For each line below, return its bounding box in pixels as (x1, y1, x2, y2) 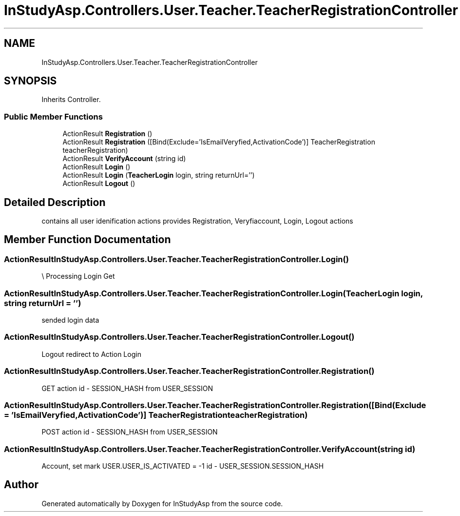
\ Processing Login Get (41, 272, 115, 281)
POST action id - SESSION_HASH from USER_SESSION (41, 428, 218, 436)
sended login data (41, 316, 99, 324)
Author (4, 478, 38, 491)
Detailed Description (4, 196, 106, 208)
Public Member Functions (4, 111, 103, 122)
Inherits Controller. (41, 95, 101, 104)
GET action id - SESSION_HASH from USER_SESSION (41, 384, 213, 392)
